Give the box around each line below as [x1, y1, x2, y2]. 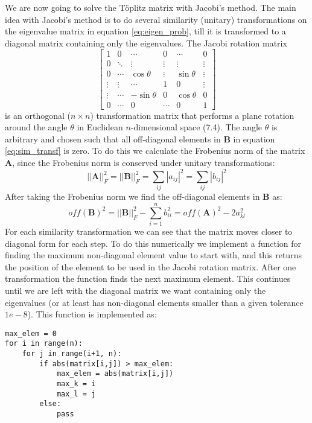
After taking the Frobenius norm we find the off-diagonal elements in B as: [5, 190, 282, 203]
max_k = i [56, 380, 96, 389]
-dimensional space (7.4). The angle [130, 121, 263, 133]
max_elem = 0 [5, 329, 57, 338]
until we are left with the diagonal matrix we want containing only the [5, 284, 266, 297]
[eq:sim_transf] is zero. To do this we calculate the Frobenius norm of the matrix [5, 144, 305, 157]
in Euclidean [77, 121, 123, 133]
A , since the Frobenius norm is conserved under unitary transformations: [5, 156, 275, 168]
